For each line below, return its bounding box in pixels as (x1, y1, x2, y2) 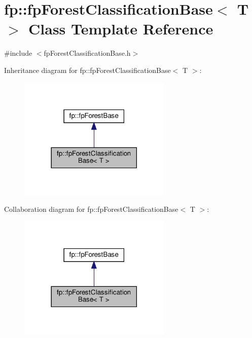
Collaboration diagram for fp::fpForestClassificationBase (4, 204, 178, 214)
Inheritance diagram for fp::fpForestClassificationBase (4, 64, 171, 75)
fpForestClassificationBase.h (44, 48, 131, 58)
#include (4, 48, 32, 58)
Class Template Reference (28, 18, 213, 39)
